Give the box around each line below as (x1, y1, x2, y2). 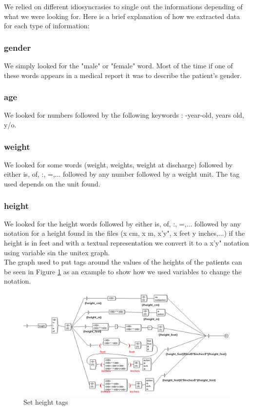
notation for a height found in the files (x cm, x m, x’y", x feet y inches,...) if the (4, 228, 245, 238)
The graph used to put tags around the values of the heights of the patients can (4, 257, 242, 267)
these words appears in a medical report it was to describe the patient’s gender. (4, 70, 242, 80)
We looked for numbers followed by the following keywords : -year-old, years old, (4, 110, 244, 120)
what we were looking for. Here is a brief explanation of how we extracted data (4, 11, 240, 21)
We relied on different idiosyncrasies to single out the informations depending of (4, 1, 243, 11)
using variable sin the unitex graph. (4, 247, 110, 257)
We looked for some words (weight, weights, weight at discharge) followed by (4, 159, 233, 169)
